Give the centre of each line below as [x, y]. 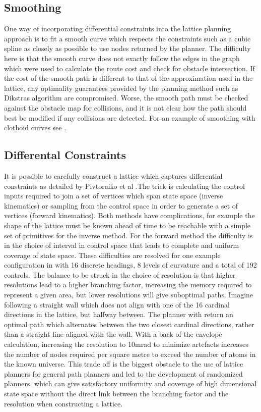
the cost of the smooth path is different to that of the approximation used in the [128, 78]
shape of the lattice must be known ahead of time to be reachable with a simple [127, 225]
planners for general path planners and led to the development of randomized [123, 373]
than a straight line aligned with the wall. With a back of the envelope [113, 334]
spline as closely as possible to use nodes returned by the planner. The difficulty [127, 48]
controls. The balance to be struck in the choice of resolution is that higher [120, 274]
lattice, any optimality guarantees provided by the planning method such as [121, 88]
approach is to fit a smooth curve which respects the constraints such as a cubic [127, 38]
